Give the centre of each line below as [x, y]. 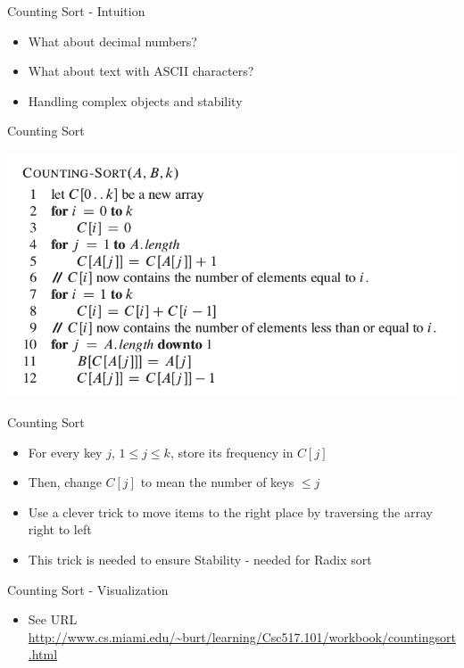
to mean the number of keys [217, 482]
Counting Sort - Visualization [88, 589]
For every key [65, 452]
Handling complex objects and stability [135, 100]
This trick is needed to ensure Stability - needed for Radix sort [200, 559]
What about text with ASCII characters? [141, 71]
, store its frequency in [232, 452]
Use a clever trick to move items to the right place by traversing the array [230, 511]
